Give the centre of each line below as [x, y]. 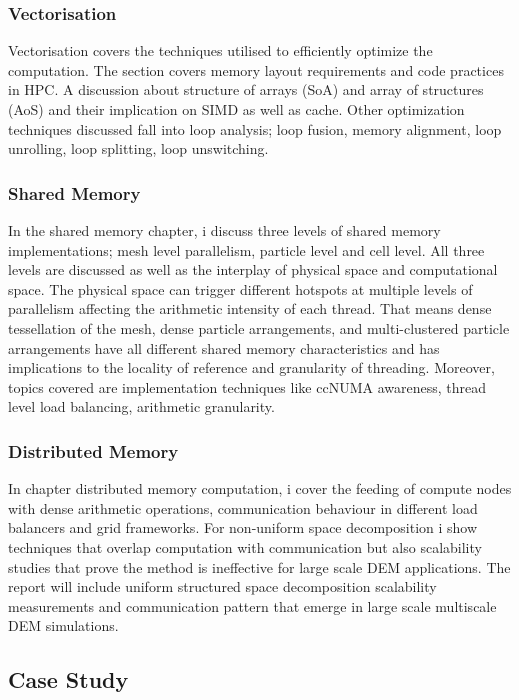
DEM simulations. [63, 625]
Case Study [68, 679]
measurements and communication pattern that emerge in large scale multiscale [252, 605]
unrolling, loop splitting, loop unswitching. [138, 148]
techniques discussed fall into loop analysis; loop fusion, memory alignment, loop [255, 128]
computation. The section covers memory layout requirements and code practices [256, 69]
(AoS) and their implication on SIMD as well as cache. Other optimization [236, 109]
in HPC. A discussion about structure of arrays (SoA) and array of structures [246, 89]
